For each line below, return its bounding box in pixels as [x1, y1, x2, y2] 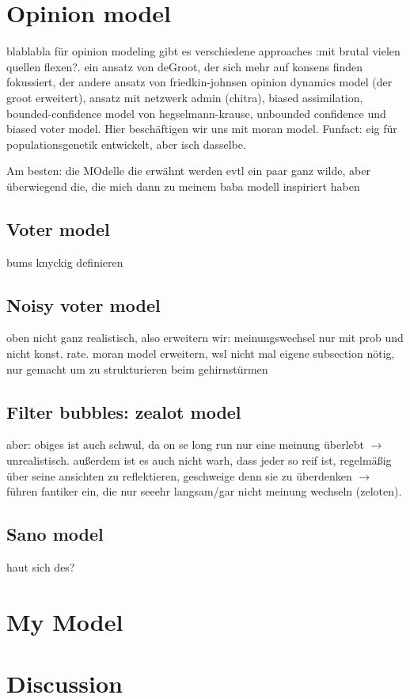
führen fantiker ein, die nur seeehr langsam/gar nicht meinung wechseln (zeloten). [6, 483, 402, 500]
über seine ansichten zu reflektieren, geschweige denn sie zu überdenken [6, 467, 352, 484]
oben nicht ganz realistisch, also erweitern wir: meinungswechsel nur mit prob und [6, 329, 404, 346]
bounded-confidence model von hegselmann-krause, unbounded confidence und [6, 104, 386, 121]
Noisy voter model [6, 292, 161, 317]
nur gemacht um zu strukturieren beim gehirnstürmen [6, 360, 268, 377]
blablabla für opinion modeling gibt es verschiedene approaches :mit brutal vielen [6, 43, 401, 59]
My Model [6, 605, 123, 637]
